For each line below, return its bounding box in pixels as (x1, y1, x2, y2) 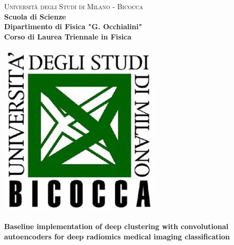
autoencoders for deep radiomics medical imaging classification (4, 231, 230, 241)
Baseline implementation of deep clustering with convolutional (4, 220, 228, 231)
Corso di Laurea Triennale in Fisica (4, 31, 131, 42)
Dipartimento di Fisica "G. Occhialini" (4, 21, 142, 32)
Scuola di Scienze (4, 11, 66, 22)
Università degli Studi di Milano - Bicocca (4, 1, 144, 11)
